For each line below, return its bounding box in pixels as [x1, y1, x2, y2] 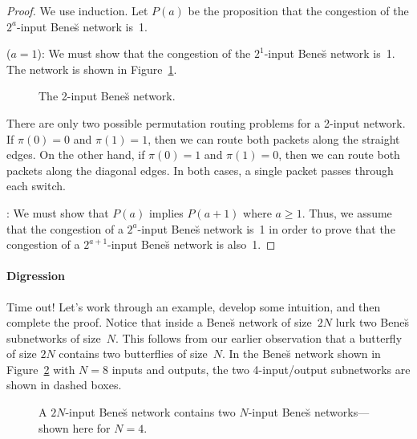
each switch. [6, 177, 66, 194]
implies [148, 204, 184, 221]
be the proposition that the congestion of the [188, 2, 409, 18]
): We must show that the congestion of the [37, 45, 251, 62]
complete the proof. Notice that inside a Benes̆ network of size [6, 314, 312, 331]
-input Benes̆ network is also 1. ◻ [107, 236, 276, 253]
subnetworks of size [6, 329, 101, 346]
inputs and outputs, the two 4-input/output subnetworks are [111, 360, 411, 377]
